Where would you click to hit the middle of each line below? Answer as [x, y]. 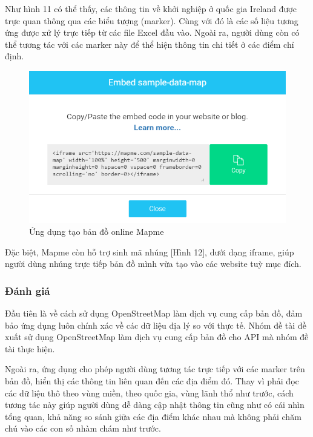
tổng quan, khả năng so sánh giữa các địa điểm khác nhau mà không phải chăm [153, 416]
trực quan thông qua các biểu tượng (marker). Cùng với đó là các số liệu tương [152, 20]
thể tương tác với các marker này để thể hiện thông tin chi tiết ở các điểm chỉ [150, 44]
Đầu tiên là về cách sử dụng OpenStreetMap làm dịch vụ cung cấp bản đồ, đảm [154, 313]
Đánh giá [28, 290]
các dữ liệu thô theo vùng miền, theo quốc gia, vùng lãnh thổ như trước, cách [149, 393]
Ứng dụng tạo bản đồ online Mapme [97, 232]
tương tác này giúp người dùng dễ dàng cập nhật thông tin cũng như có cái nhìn [155, 405]
